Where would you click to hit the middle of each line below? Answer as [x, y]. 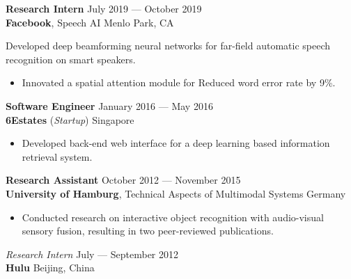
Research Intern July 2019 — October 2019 [104, 8]
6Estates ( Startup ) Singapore [70, 119]
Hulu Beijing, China [50, 268]
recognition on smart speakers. [71, 59]
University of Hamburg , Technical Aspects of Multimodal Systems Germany [176, 193]
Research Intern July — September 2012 [92, 254]
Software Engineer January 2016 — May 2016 [109, 105]
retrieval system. [57, 156]
